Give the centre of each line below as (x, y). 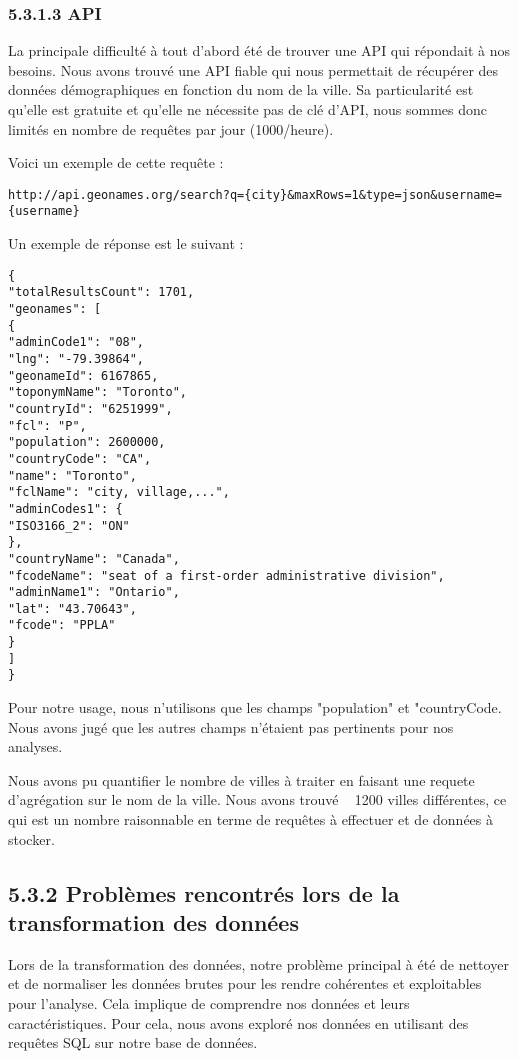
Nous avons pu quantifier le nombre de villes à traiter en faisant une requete (241, 779)
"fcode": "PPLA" (62, 625)
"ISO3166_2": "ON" (69, 525)
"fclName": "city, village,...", (119, 492)
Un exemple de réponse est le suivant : (126, 243)
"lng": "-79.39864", (76, 358)
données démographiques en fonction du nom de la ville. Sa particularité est (241, 89)
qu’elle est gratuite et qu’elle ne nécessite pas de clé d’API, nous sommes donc (248, 109)
